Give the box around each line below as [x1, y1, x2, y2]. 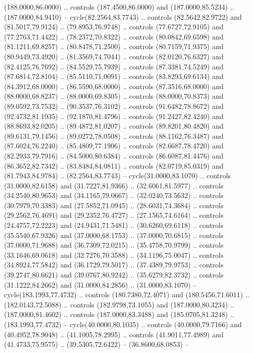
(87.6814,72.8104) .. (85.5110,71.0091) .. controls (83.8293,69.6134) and [4, 71, 224, 82]
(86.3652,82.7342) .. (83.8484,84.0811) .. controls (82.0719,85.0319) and [4, 160, 224, 171]
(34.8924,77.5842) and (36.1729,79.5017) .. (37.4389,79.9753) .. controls [4, 259, 224, 270]
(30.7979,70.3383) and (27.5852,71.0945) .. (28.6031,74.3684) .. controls [4, 200, 224, 210]
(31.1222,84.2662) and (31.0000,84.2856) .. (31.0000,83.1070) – [4, 279, 197, 290]
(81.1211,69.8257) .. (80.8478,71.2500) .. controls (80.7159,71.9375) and [4, 41, 224, 52]
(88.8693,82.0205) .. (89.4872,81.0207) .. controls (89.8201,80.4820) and [4, 121, 224, 131]
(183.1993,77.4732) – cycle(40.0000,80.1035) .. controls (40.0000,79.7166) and [4, 319, 242, 329]
